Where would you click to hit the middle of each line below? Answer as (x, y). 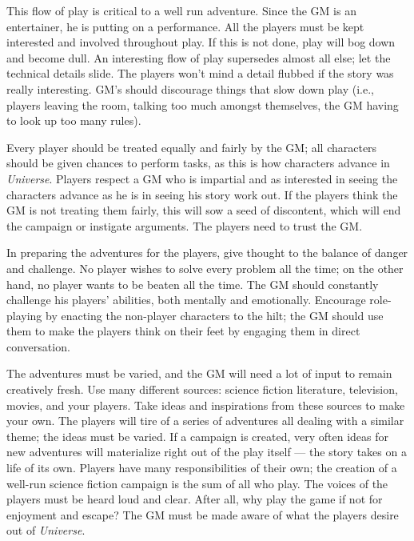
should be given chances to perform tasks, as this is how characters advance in (198, 163)
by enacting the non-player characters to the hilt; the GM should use (215, 315)
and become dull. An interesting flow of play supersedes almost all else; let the (199, 57)
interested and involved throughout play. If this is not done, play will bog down (201, 42)
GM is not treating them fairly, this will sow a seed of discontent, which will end (204, 210)
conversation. (38, 346)
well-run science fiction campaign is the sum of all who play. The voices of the (197, 483)
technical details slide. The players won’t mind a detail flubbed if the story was (200, 73)
